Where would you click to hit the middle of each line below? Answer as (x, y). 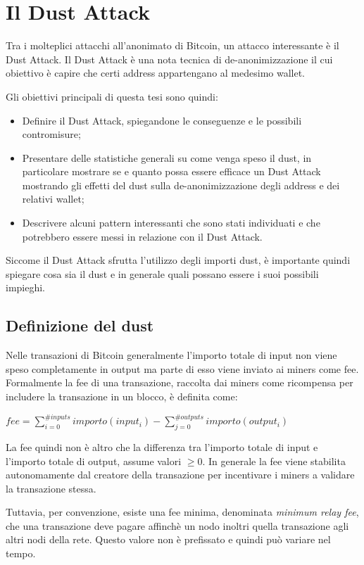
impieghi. (26, 287)
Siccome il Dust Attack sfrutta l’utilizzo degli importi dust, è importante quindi (178, 260)
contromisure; (51, 134)
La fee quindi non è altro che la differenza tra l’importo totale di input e (162, 446)
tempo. (21, 553)
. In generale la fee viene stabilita (274, 461)
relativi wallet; (53, 199)
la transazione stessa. (51, 488)
